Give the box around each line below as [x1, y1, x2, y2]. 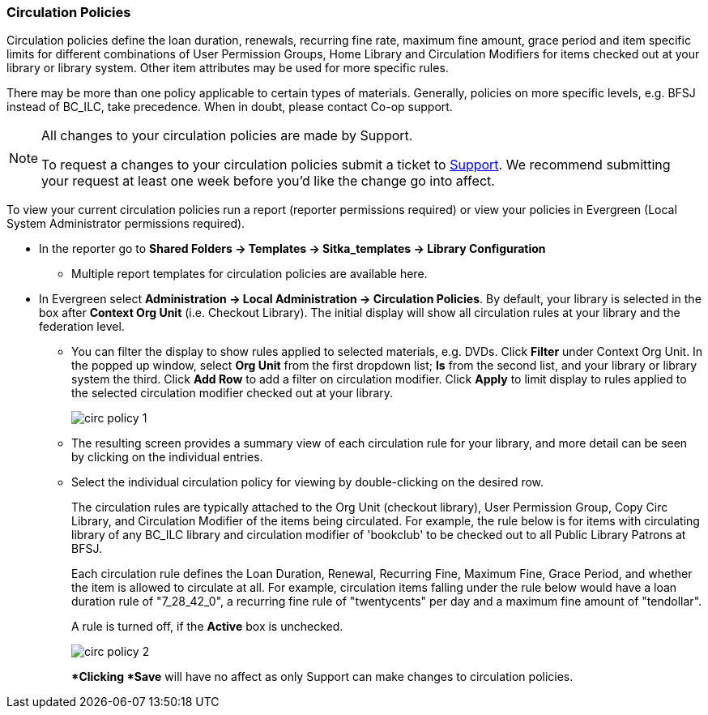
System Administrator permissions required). [6, 216, 245, 231]
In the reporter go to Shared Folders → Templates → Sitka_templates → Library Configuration [39, 242, 546, 256]
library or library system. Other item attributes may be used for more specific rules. [6, 61, 449, 75]
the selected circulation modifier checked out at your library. [71, 386, 394, 400]
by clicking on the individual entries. [71, 450, 263, 465]
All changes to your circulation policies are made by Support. [41, 127, 413, 144]
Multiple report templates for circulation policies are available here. [71, 267, 428, 281]
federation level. [39, 319, 125, 334]
